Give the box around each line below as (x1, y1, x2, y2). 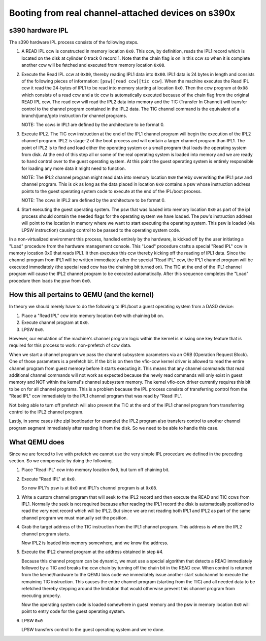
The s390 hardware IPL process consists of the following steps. (9, 40, 139, 45)
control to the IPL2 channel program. (9, 409, 84, 415)
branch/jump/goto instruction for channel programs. (21, 113, 128, 119)
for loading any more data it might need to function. (21, 165, 126, 171)
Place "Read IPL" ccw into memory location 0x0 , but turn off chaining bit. (21, 467, 170, 473)
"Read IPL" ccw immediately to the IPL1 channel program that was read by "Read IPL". (9, 393, 183, 399)
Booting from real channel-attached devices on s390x (9, 7, 235, 18)
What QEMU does (9, 438, 65, 446)
